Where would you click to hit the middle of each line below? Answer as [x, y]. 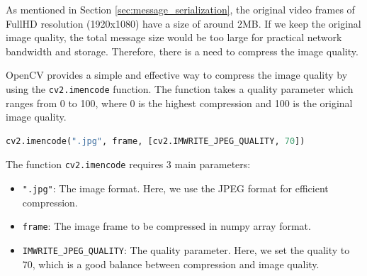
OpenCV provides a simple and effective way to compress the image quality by [177, 75]
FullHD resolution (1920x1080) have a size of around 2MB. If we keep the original [183, 23]
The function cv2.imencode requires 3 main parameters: [128, 164]
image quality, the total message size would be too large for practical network [174, 37]
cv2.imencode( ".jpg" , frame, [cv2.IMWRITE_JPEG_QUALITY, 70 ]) [156, 141]
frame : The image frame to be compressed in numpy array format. [166, 226]
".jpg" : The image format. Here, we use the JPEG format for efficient [175, 188]
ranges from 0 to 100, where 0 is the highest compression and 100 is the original [179, 103]
